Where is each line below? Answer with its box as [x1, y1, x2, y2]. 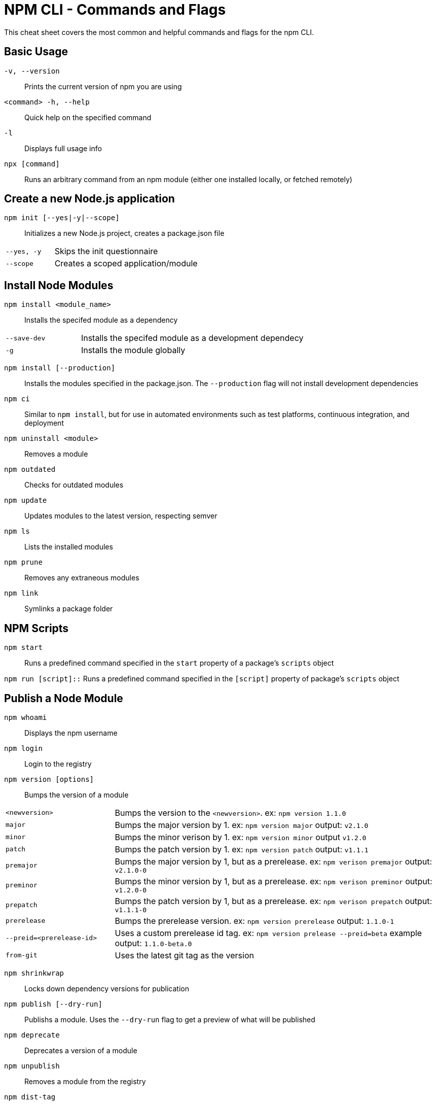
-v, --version [4, 66, 60, 75]
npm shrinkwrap [4, 969, 64, 977]
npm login [4, 744, 43, 752]
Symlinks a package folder [24, 604, 113, 613]
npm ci [4, 395, 30, 403]
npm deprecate [4, 1030, 60, 1039]
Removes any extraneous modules [24, 573, 139, 582]
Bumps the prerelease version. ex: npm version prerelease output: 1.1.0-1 [115, 915, 394, 926]
